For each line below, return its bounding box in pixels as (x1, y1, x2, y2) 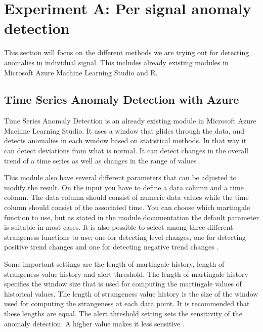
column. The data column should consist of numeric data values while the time (4, 192, 249, 202)
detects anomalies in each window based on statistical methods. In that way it (4, 135, 247, 146)
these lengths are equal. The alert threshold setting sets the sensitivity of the (4, 308, 242, 318)
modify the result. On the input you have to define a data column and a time (4, 182, 244, 192)
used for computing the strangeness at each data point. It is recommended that (4, 298, 250, 309)
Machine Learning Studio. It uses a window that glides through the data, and (4, 125, 244, 136)
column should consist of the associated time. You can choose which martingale (4, 202, 250, 213)
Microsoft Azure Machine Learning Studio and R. (4, 67, 158, 77)
